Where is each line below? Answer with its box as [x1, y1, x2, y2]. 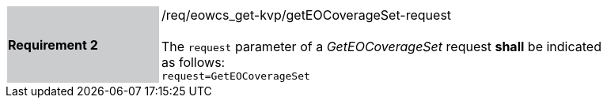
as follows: [161, 54, 226, 70]
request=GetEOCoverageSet [161, 70, 310, 82]
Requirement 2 [8, 36, 98, 53]
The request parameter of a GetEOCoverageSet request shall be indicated [161, 39, 601, 54]
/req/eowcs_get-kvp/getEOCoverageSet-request [161, 7, 452, 23]
